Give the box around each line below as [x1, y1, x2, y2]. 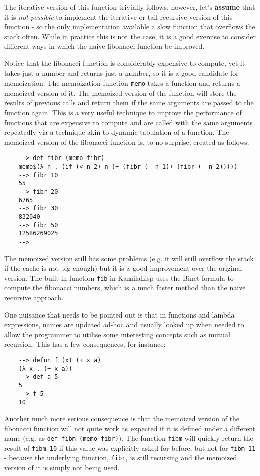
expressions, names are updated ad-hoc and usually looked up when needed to [4, 319, 244, 330]
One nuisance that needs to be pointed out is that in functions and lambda [4, 309, 235, 320]
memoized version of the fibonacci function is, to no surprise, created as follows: [4, 136, 249, 147]
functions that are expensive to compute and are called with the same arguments [4, 117, 253, 127]
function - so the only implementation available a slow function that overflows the [4, 21, 255, 32]
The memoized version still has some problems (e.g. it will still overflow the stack [4, 253, 254, 263]
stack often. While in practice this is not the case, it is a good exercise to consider [4, 31, 256, 41]
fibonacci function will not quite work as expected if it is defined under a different [4, 423, 256, 433]
